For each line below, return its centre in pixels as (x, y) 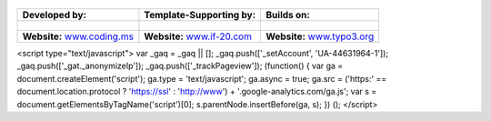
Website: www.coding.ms (78, 36)
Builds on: (288, 15)
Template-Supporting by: (200, 15)
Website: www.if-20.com (198, 36)
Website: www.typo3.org (320, 36)
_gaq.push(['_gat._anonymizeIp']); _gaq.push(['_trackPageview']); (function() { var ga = (180, 66)
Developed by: (54, 15)
